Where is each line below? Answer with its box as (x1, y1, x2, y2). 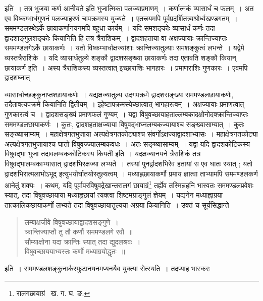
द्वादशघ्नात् (5, 72, 30, 83)
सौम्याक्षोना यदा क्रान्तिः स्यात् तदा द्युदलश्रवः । (24, 236, 141, 247)
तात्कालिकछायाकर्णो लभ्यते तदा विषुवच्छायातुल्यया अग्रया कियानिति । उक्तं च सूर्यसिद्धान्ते (5, 199, 229, 210)
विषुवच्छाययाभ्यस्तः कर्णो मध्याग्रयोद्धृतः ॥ (24, 246, 125, 257)
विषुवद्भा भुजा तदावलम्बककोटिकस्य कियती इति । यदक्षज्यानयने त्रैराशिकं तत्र (5, 148, 201, 159)
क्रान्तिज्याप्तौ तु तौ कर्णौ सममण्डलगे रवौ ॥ (24, 226, 133, 237)
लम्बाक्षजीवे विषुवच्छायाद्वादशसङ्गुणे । (24, 216, 119, 227)
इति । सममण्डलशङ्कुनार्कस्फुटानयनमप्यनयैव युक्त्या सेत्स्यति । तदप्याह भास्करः (5, 263, 211, 273)
